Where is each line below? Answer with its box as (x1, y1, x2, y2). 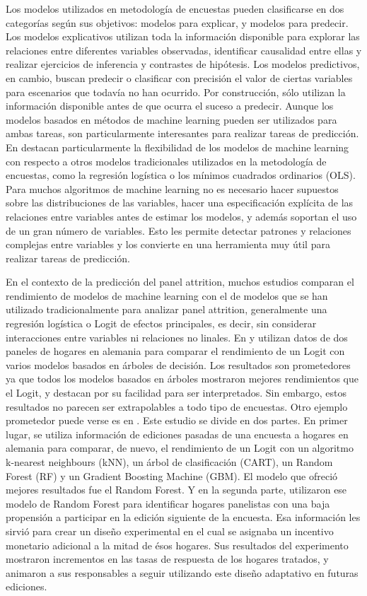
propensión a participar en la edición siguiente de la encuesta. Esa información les (6, 510, 361, 525)
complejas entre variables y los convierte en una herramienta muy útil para (6, 237, 330, 252)
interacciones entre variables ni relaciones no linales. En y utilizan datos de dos (6, 329, 348, 344)
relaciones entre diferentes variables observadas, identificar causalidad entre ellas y (6, 42, 362, 57)
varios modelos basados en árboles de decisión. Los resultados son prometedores (6, 357, 351, 372)
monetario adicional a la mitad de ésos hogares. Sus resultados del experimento (6, 537, 349, 552)
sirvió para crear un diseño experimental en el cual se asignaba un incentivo (6, 523, 334, 538)
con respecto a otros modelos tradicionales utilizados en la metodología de (6, 153, 327, 168)
